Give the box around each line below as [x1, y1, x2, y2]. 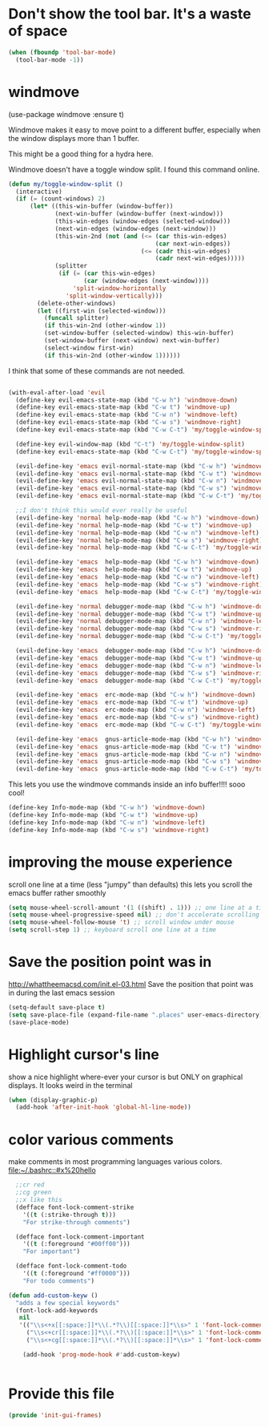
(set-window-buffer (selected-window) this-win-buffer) [43, 329, 235, 338]
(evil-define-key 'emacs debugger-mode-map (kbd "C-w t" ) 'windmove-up [15, 654, 263, 662]
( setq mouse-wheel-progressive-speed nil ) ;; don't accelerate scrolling [8, 911, 260, 919]
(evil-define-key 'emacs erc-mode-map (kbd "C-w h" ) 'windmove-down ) [15, 691, 256, 699]
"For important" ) [22, 1247, 81, 1255]
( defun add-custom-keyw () [8, 1292, 98, 1300]
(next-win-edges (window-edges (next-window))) [54, 224, 217, 232]
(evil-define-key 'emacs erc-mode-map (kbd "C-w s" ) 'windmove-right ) [15, 713, 260, 722]
